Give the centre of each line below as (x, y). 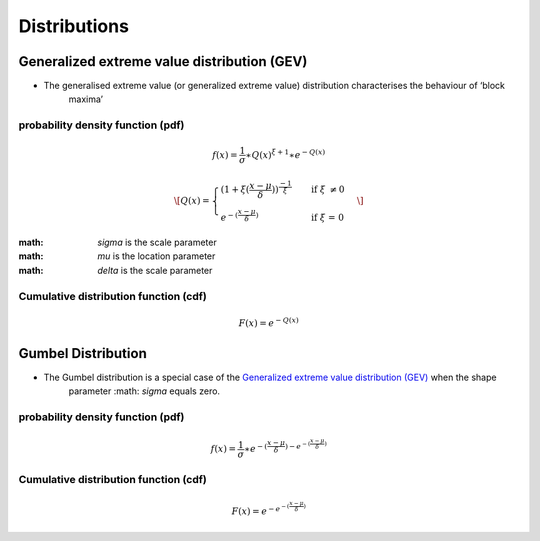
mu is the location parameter (156, 256)
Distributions (74, 26)
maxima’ (86, 99)
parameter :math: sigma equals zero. (144, 391)
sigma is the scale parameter (157, 242)
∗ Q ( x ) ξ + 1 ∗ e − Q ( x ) (285, 154)
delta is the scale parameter (155, 270)
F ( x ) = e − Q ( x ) (268, 322)
